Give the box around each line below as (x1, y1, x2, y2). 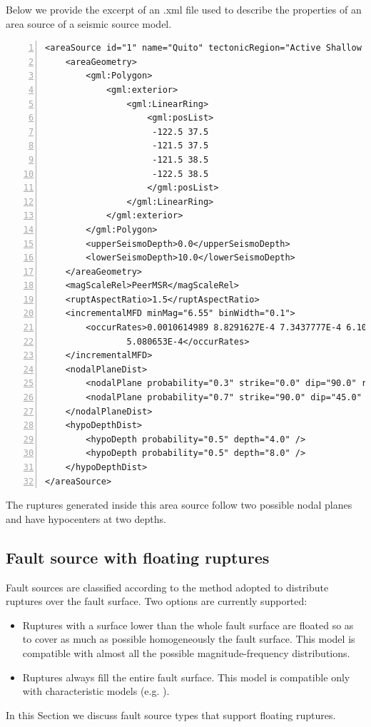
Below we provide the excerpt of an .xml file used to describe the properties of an (6, 2, 362, 16)
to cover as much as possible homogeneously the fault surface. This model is (22, 631, 355, 646)
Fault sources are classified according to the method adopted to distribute (6, 579, 329, 594)
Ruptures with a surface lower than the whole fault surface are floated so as (22, 617, 354, 632)
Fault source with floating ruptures (6, 546, 270, 568)
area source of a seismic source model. (6, 16, 172, 31)
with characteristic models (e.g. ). (22, 683, 170, 698)
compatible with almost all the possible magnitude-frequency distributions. (22, 645, 350, 660)
